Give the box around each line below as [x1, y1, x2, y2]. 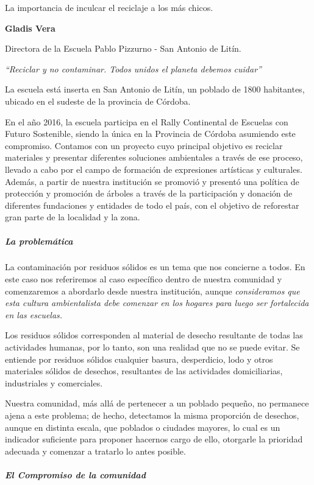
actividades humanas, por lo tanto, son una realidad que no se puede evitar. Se [5, 341, 300, 354]
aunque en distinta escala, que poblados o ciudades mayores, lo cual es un [5, 420, 280, 433]
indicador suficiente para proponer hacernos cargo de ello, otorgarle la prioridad [5, 433, 303, 445]
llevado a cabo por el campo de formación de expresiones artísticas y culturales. [5, 162, 302, 175]
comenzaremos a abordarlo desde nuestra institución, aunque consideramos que [5, 284, 300, 297]
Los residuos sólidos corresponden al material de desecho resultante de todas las [5, 329, 303, 341]
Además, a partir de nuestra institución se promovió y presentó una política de [5, 175, 299, 187]
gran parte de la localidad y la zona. [5, 211, 140, 223]
